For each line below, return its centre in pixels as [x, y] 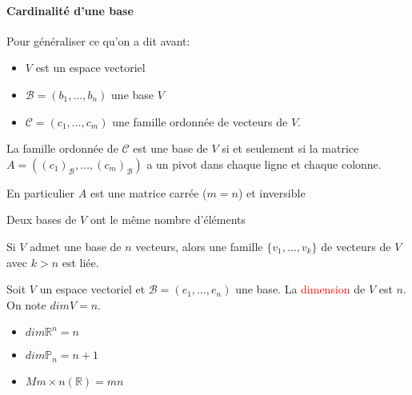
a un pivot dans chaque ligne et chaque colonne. [264, 164]
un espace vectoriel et [92, 289]
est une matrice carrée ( [148, 192]
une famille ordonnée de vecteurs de [200, 121]
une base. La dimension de [300, 289]
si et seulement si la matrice [290, 148]
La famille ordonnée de [62, 148]
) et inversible [272, 192]
